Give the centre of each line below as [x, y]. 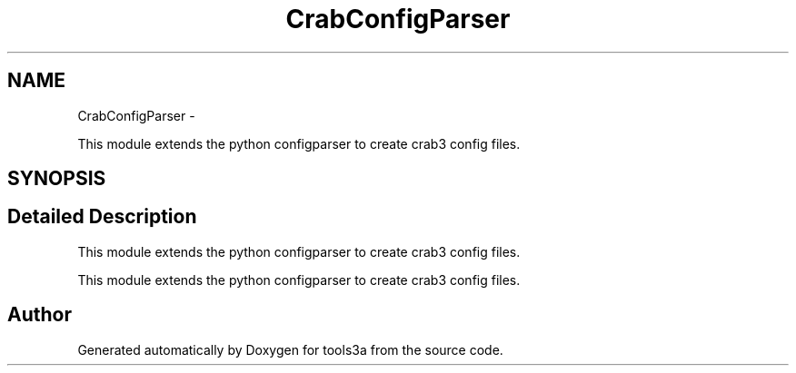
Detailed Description [102, 217]
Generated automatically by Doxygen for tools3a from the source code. [290, 349]
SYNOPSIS [57, 179]
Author [40, 315]
